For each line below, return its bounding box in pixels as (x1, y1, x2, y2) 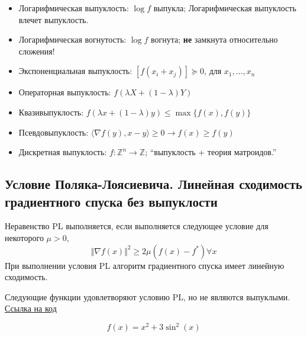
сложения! (18, 44, 55, 57)
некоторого (5, 231, 44, 243)
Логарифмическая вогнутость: (18, 33, 127, 46)
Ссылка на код (5, 302, 57, 314)
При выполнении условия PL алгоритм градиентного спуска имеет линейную (5, 259, 285, 271)
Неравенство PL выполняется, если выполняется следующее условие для (5, 220, 269, 232)
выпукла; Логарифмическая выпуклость (153, 2, 296, 14)
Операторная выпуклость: (18, 86, 111, 98)
